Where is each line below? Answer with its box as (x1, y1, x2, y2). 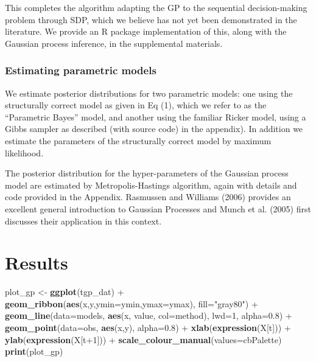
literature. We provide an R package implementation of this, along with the (5, 25, 287, 38)
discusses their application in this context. (5, 214, 162, 227)
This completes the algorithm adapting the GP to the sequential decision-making (5, 1, 307, 13)
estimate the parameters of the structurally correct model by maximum (5, 134, 272, 147)
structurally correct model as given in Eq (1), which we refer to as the (5, 99, 267, 111)
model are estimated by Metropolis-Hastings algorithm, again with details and (5, 178, 297, 191)
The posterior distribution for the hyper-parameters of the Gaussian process (5, 167, 289, 179)
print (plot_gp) (5, 345, 63, 358)
